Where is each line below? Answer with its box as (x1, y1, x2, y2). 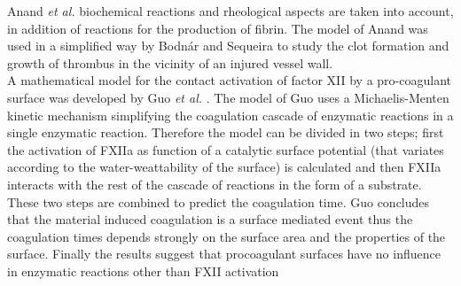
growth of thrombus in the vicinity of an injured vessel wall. (7, 53, 333, 72)
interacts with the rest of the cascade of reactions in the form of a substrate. (7, 174, 422, 193)
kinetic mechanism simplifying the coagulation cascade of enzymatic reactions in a (7, 105, 454, 124)
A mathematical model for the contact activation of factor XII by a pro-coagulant (7, 71, 451, 89)
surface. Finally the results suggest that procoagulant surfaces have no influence (7, 244, 441, 263)
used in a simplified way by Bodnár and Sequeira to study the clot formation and (7, 36, 449, 55)
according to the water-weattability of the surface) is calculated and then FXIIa (7, 158, 441, 176)
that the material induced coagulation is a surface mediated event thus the (7, 210, 413, 228)
